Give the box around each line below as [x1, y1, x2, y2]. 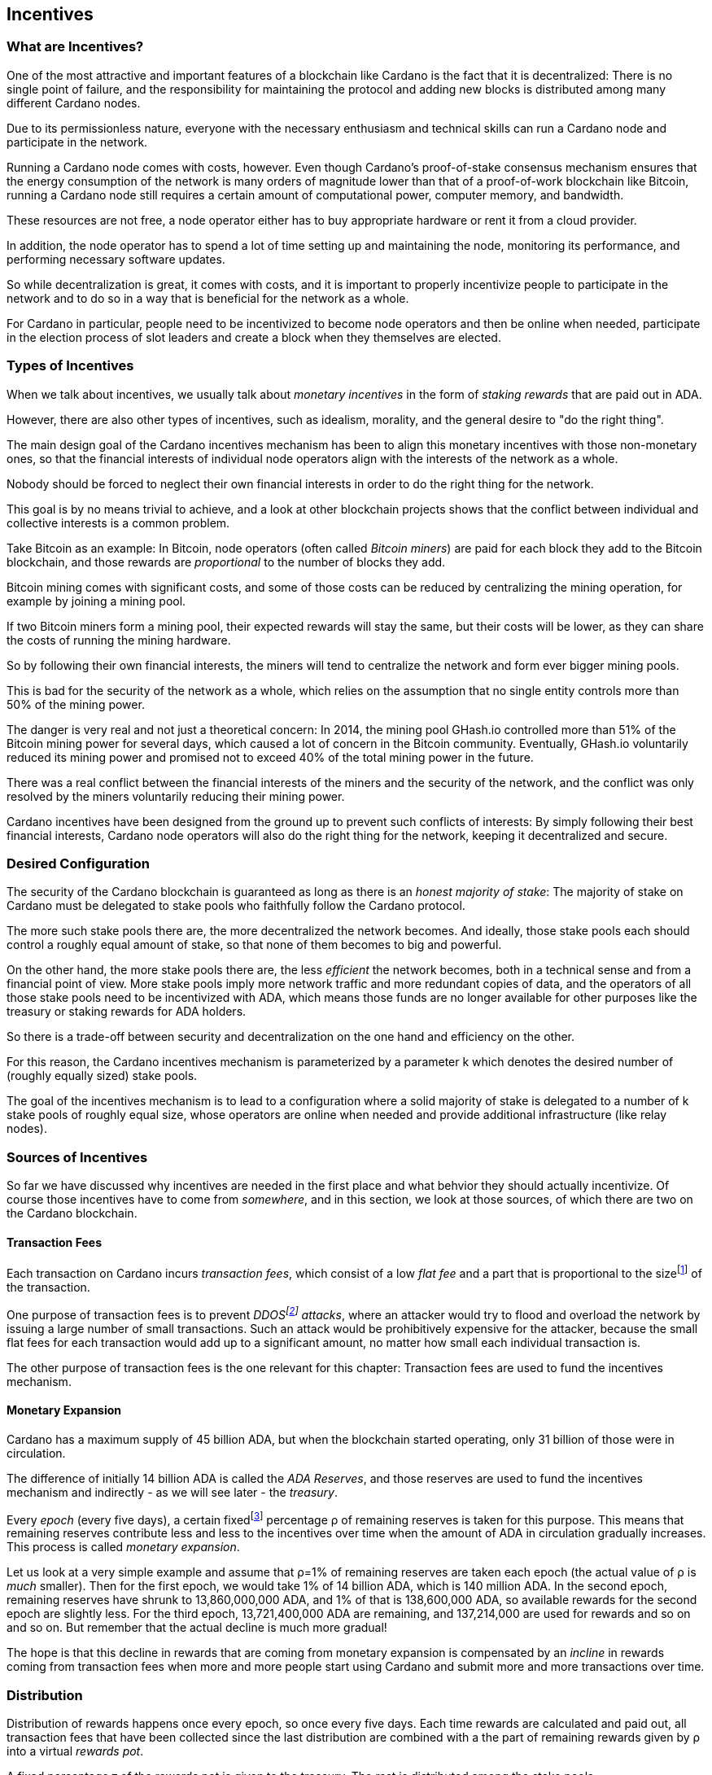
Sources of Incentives [7, 1148, 148, 1165]
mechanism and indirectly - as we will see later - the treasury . [7, 1484, 338, 1499]
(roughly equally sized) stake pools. [7, 1069, 198, 1083]
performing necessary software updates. [7, 251, 225, 266]
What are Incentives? [7, 38, 144, 55]
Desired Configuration [7, 855, 150, 872]
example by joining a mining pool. [7, 593, 186, 608]
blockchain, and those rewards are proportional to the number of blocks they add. [7, 554, 446, 569]
